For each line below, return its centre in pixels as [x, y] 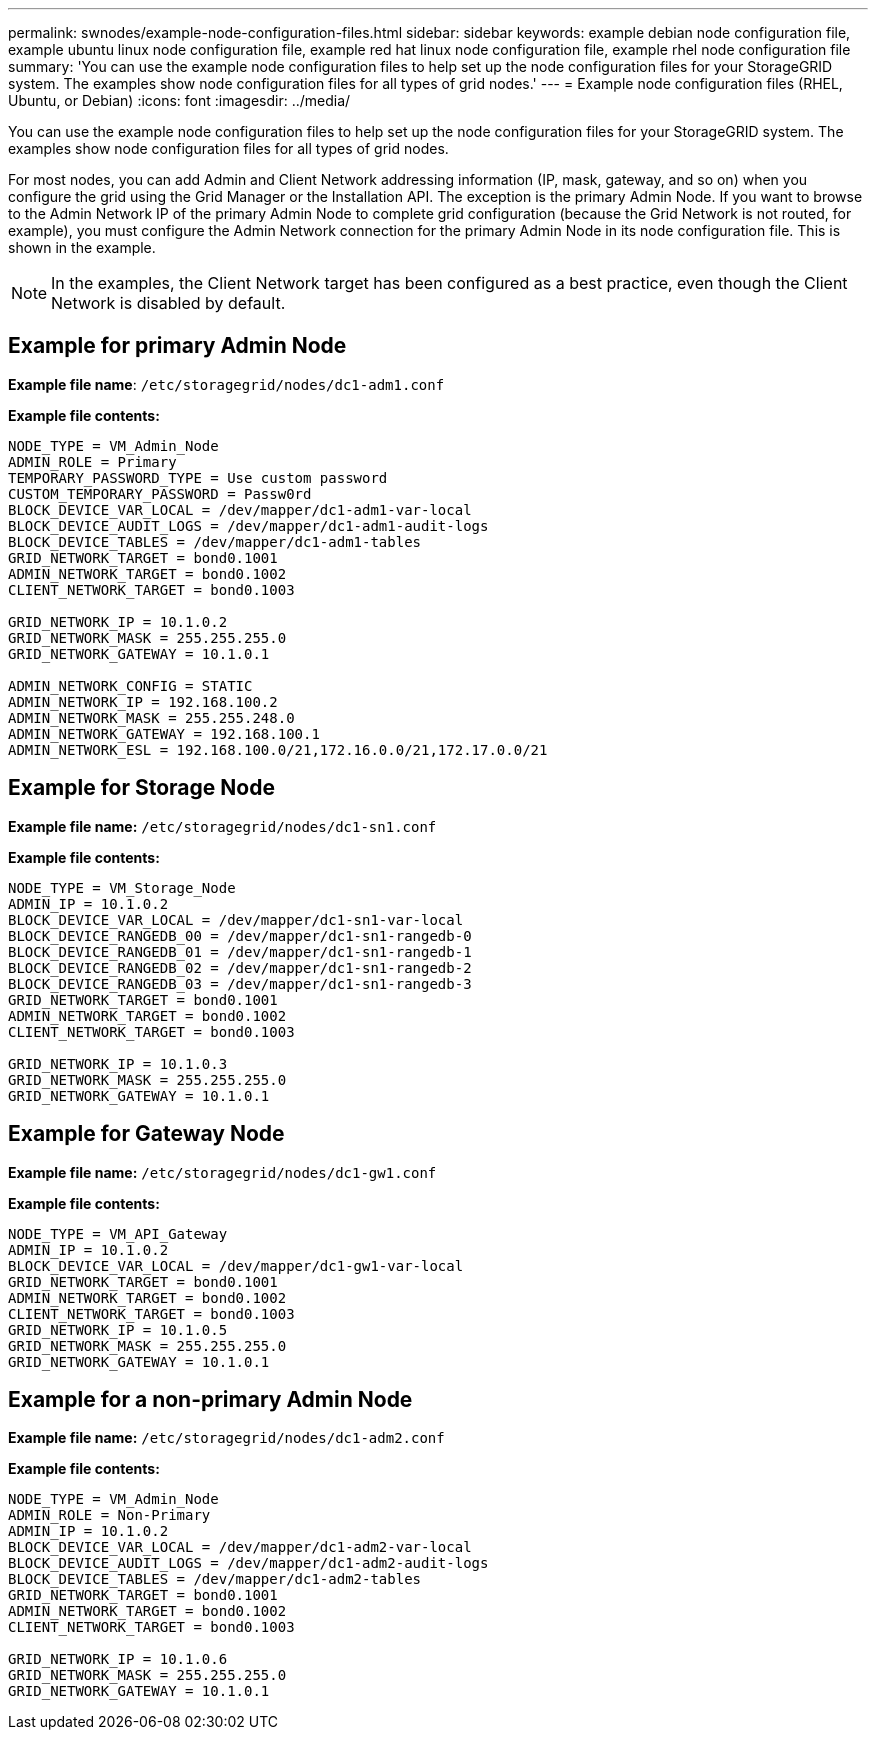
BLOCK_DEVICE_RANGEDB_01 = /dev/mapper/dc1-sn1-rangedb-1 [240, 951]
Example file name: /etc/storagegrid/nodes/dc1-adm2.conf [226, 1438]
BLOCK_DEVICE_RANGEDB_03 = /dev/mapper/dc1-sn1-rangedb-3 [240, 983]
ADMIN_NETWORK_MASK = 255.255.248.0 [151, 717]
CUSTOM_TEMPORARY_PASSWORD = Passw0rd [160, 493]
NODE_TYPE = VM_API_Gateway [118, 1233]
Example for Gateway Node [146, 1134]
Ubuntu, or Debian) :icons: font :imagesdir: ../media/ [179, 100]
